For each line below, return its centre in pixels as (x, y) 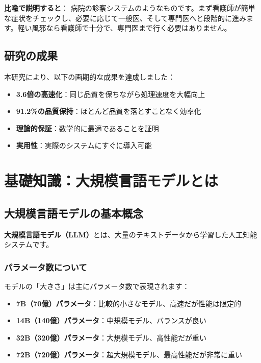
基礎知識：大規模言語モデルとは (111, 180)
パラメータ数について (46, 267)
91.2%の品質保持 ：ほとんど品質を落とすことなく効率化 (109, 111)
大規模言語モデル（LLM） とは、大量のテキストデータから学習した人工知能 (131, 234)
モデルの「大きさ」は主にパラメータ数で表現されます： (97, 286)
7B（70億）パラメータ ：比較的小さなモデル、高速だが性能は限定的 (128, 303)
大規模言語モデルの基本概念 (74, 213)
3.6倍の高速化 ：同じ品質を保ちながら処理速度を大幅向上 (111, 94)
